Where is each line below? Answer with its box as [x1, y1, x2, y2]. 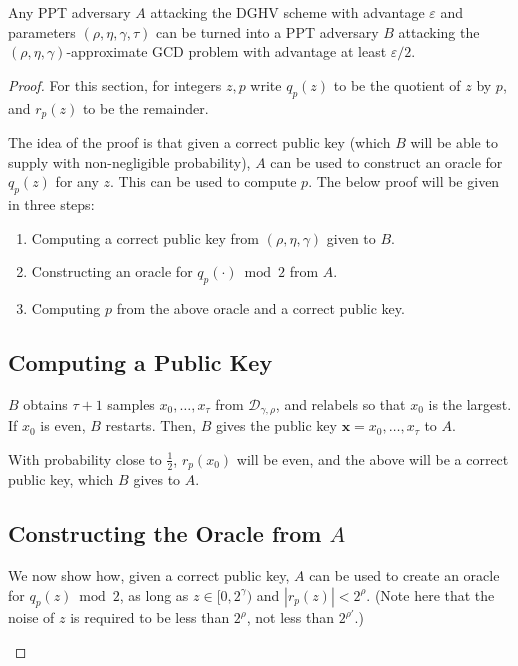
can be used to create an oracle [309, 565, 500, 586]
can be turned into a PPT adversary [155, 21, 379, 42]
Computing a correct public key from [31, 227, 260, 248]
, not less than [246, 607, 334, 628]
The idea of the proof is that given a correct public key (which [8, 132, 391, 153]
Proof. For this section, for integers [8, 74, 222, 95]
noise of [8, 607, 55, 628]
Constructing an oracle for [31, 261, 193, 282]
